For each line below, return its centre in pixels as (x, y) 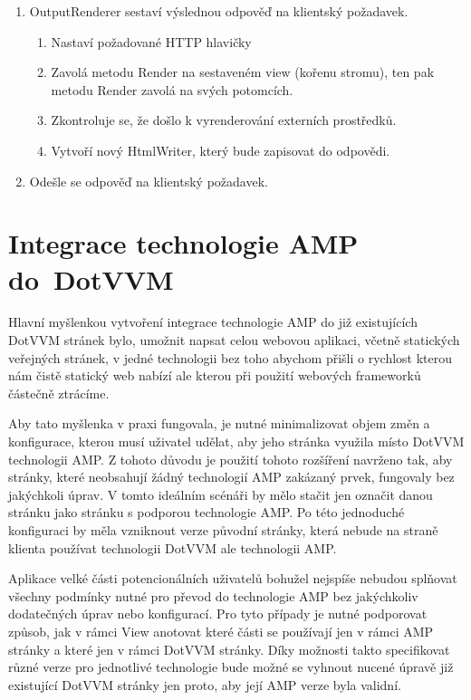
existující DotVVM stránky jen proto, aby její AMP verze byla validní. (205, 684)
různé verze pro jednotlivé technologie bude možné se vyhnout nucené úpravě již (231, 667)
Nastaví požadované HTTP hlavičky (151, 41)
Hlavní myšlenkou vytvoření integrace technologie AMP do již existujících (213, 322)
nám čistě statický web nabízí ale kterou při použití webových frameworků (215, 375)
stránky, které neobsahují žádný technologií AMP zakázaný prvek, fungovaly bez (231, 477)
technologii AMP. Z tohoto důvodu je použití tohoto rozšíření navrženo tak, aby (231, 459)
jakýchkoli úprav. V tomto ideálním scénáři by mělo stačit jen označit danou (221, 494)
